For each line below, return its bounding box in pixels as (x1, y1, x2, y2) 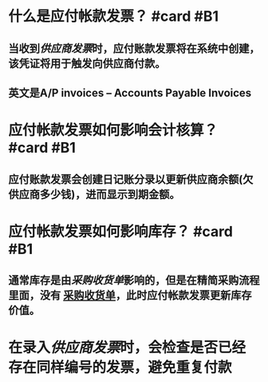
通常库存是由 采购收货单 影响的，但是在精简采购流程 (8, 273, 260, 288)
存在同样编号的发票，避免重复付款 (8, 359, 233, 376)
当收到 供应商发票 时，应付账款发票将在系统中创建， (8, 42, 260, 55)
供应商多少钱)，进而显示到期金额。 (8, 187, 180, 201)
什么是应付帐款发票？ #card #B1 (8, 7, 219, 26)
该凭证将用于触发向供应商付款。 (8, 57, 166, 70)
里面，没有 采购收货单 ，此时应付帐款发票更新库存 (8, 288, 252, 302)
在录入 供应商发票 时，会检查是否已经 (8, 339, 246, 356)
